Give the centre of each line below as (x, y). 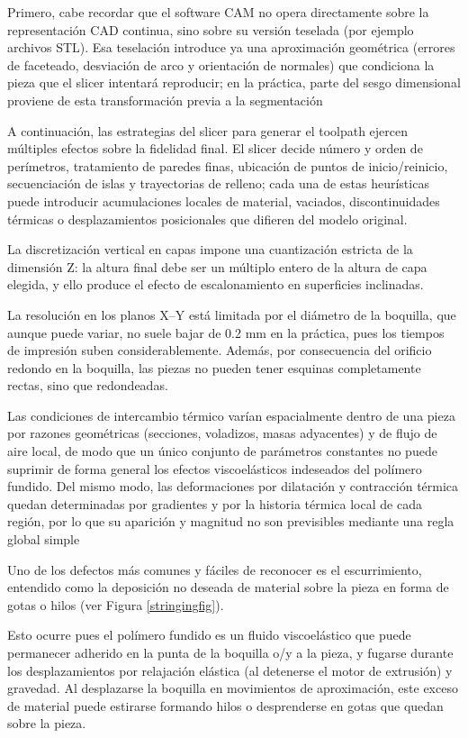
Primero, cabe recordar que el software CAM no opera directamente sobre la (218, 12)
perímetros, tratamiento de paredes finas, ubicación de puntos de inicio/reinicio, (228, 165)
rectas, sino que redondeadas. (88, 385)
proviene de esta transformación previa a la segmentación (165, 100)
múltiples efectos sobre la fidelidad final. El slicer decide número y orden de (215, 148)
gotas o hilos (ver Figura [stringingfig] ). (116, 604)
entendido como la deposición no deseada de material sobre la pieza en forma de (228, 587)
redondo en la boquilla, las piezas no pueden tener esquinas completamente (214, 367)
